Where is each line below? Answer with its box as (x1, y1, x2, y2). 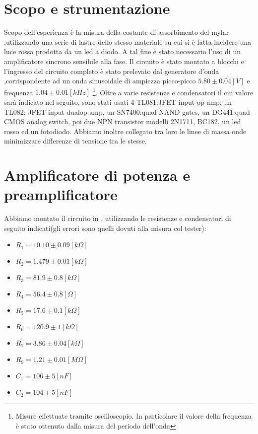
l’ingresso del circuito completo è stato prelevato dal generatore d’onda (4, 66, 219, 76)
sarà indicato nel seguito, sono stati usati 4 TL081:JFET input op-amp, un (4, 96, 232, 107)
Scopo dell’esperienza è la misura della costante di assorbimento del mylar (4, 27, 229, 37)
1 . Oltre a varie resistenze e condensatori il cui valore (92, 85, 254, 97)
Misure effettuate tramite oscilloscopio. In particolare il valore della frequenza (15, 411, 252, 421)
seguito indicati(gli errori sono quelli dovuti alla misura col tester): (4, 222, 206, 233)
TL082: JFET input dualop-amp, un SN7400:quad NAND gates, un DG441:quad (4, 106, 250, 117)
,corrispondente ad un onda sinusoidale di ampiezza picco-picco (4, 75, 196, 86)
